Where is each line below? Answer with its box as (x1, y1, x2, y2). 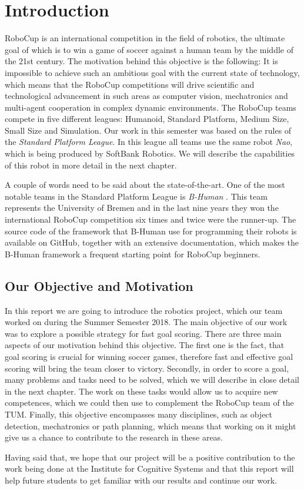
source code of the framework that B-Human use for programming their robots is (5, 224, 297, 237)
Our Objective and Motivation (5, 276, 193, 294)
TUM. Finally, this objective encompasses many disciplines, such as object (5, 408, 273, 420)
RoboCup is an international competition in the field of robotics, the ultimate (5, 32, 285, 44)
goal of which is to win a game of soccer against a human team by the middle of (5, 43, 293, 55)
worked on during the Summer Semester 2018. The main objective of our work (5, 316, 288, 328)
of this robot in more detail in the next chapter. (5, 158, 177, 171)
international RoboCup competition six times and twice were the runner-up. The (5, 213, 296, 226)
